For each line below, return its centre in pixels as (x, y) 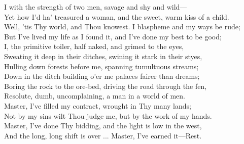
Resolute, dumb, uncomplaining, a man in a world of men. (95, 96)
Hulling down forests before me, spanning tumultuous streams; (101, 66)
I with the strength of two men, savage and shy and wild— (96, 7)
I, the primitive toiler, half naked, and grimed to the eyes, (94, 46)
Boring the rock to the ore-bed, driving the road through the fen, (106, 86)
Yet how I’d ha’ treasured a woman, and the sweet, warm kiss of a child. (117, 16)
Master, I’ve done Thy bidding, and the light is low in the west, (103, 126)
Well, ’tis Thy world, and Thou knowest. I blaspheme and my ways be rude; (122, 27)
